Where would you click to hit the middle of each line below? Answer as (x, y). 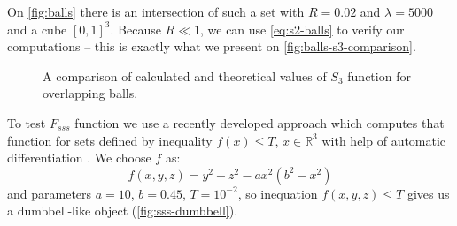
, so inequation (278, 193)
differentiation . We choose (79, 158)
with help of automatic (384, 140)
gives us (428, 193)
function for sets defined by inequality (110, 140)
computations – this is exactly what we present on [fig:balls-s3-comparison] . (212, 46)
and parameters (50, 193)
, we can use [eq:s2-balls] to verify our (302, 29)
